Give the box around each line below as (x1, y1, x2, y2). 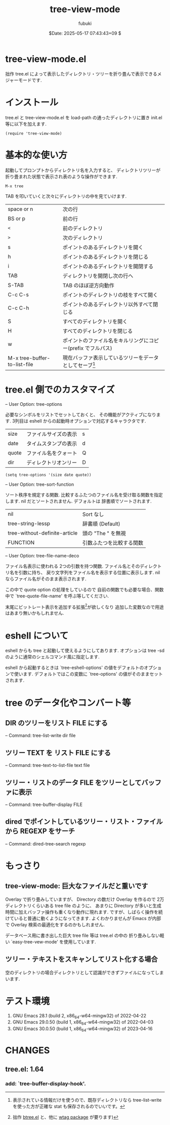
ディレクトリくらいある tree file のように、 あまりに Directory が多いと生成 (5, 902, 162, 908)
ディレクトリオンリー (26, 459, 77, 466)
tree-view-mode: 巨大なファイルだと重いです (5, 882, 148, 891)
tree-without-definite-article (8, 529, 78, 536)
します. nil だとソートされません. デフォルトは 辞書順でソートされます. (5, 498, 152, 504)
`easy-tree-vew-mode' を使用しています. (11, 938, 96, 944)
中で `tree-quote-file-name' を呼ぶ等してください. (5, 592, 109, 599)
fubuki (78, 20, 92, 26)
